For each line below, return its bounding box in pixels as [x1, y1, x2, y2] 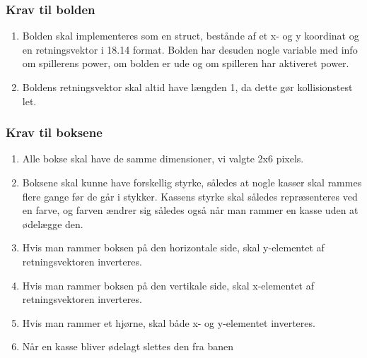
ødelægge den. [22, 216, 83, 231]
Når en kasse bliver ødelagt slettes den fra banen [22, 339, 234, 354]
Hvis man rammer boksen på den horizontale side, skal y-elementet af [22, 240, 325, 255]
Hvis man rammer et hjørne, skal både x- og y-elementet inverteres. [22, 315, 315, 330]
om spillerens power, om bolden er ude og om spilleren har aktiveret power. [22, 56, 349, 71]
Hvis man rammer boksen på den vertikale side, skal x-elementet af [22, 278, 315, 292]
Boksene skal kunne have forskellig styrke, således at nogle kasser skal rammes [22, 175, 362, 189]
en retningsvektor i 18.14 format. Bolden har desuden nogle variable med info [22, 42, 358, 56]
